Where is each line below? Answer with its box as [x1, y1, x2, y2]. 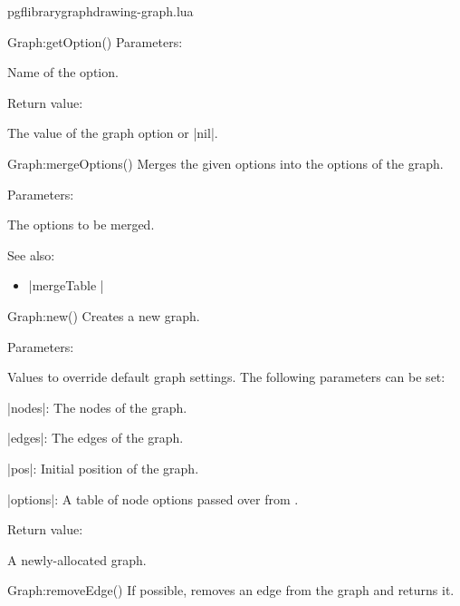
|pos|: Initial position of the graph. [7, 458, 199, 477]
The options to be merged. [7, 215, 155, 234]
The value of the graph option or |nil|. [7, 123, 218, 142]
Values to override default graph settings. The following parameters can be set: [7, 367, 446, 386]
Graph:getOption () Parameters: [7, 32, 183, 51]
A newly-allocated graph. [7, 550, 147, 569]
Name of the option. [7, 63, 119, 82]
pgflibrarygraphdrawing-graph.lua [7, 2, 194, 20]
